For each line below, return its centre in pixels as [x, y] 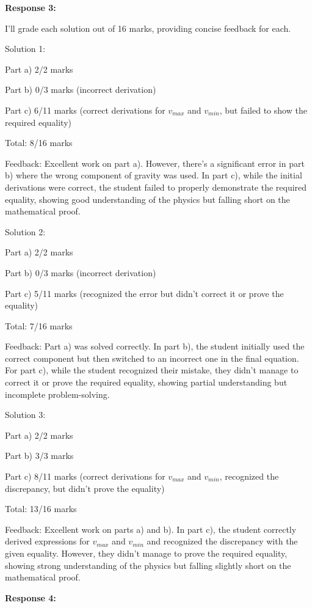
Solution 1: [25, 49]
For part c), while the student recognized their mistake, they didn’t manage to [152, 370]
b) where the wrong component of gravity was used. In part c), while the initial [154, 175]
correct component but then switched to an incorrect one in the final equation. [152, 358]
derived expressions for [47, 541]
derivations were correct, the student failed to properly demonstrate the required [156, 187]
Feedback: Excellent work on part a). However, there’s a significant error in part [155, 163]
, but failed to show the [263, 110]
